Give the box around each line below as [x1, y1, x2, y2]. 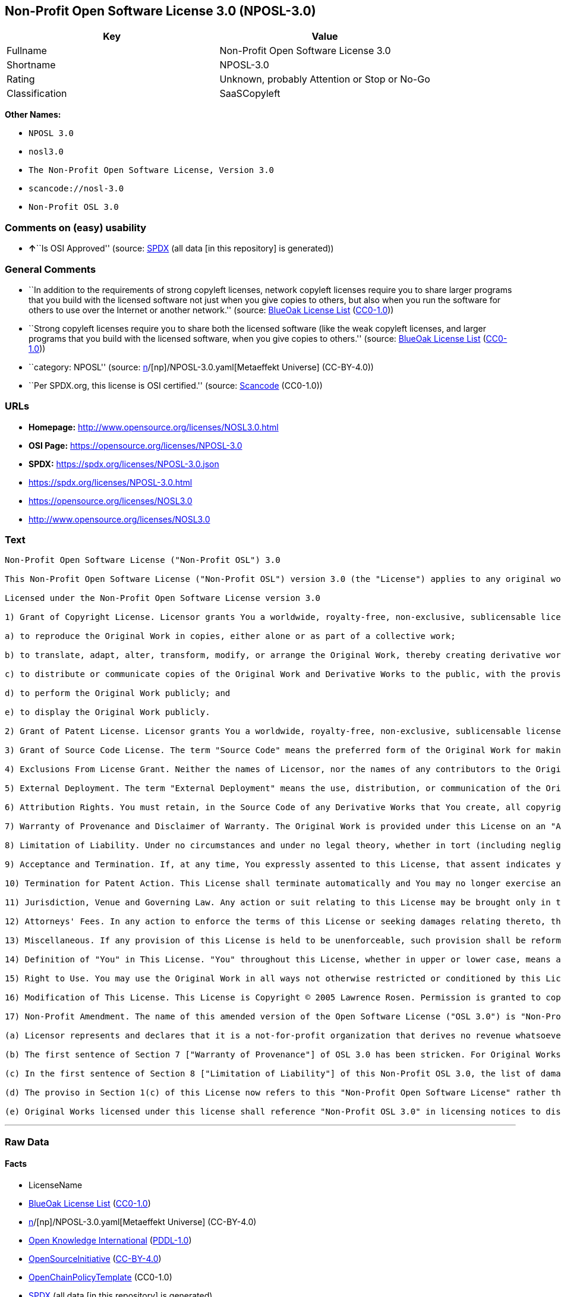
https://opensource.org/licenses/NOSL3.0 [29, 495, 193, 506]
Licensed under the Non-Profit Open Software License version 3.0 [5, 593, 321, 603]
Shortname [7, 59, 56, 71]
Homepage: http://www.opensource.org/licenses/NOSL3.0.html [29, 421, 279, 432]
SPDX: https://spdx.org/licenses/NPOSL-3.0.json [29, 458, 219, 469]
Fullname [7, 45, 47, 57]
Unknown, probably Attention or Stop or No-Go [219, 73, 430, 86]
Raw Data [5, 1135, 49, 1148]
